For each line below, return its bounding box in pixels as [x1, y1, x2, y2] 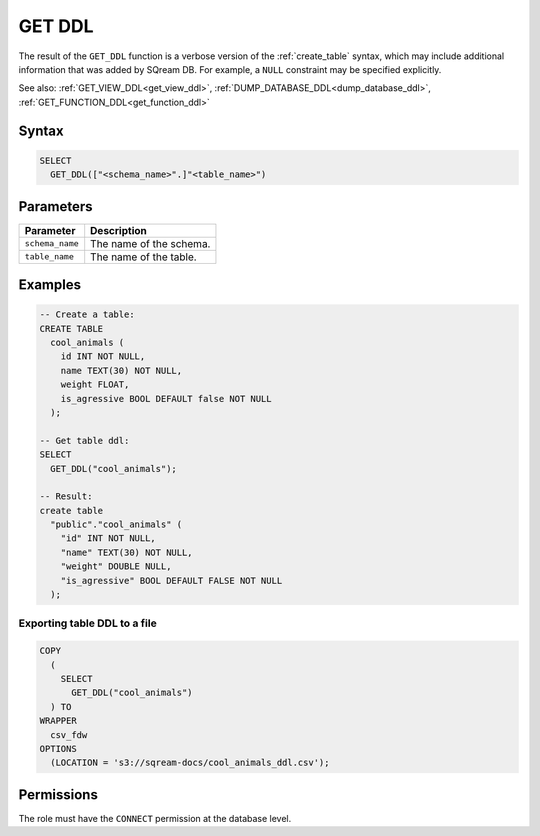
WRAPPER [39, 715, 77, 727]
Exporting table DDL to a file [18, 616, 157, 630]
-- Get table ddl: [39, 435, 130, 446]
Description [90, 223, 147, 237]
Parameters [18, 198, 93, 215]
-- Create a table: [39, 309, 135, 320]
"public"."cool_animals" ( [50, 519, 183, 530]
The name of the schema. [90, 236, 211, 250]
